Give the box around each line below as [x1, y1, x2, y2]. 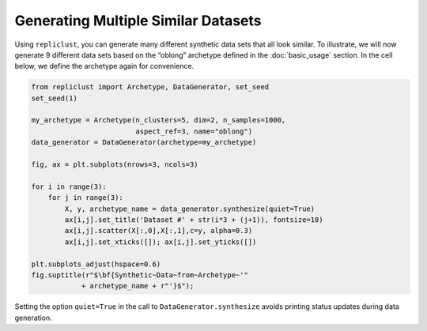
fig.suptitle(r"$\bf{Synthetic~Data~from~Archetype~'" [31, 270, 248, 280]
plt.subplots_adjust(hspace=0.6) [31, 259, 161, 269]
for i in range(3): [31, 182, 107, 191]
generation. [14, 313, 52, 322]
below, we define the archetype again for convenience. [14, 62, 195, 71]
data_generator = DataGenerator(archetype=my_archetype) [31, 138, 257, 147]
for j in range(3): [47, 194, 124, 202]
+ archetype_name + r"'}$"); [81, 281, 195, 291]
